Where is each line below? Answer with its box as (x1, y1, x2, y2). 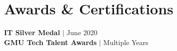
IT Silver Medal (4, 27, 60, 38)
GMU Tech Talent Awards (4, 37, 97, 47)
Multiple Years (103, 37, 148, 47)
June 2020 (66, 27, 97, 38)
